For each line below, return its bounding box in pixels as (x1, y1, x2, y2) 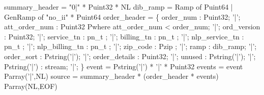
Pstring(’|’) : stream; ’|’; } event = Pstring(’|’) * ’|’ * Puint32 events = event (4, 61, 243, 71)
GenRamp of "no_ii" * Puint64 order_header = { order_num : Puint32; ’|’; (4, 11, 241, 22)
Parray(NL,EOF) (4, 80, 57, 91)
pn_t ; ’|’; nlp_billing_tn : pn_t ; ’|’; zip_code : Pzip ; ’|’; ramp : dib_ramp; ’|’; (4, 41, 257, 52)
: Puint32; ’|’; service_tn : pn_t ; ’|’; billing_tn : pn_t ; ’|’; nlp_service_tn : (4, 31, 244, 41)
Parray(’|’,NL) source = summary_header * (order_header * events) (4, 71, 219, 81)
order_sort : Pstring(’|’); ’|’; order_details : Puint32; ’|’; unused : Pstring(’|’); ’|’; (4, 51, 256, 61)
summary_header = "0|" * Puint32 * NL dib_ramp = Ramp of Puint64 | (4, 2, 233, 12)
